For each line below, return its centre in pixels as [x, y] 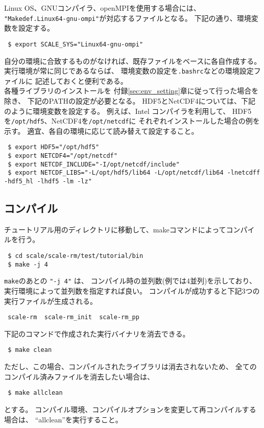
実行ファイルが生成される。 [51, 301]
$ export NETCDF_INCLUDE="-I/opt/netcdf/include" [94, 164]
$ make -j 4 [28, 264]
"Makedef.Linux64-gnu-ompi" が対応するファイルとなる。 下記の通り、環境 [128, 18]
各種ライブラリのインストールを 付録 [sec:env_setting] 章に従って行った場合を [131, 91]
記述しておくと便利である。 [81, 80]
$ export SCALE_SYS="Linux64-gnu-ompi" [76, 44]
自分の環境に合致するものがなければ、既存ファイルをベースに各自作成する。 [133, 61]
